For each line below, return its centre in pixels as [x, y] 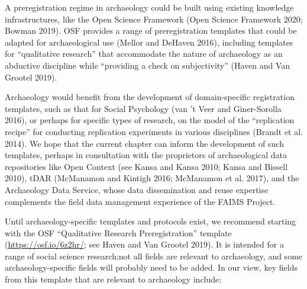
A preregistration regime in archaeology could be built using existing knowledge [149, 7]
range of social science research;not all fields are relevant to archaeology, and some [154, 256]
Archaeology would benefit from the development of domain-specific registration [150, 97]
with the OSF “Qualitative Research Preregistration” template [118, 232]
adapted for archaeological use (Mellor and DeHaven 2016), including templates [149, 42]
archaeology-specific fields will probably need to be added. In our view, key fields [151, 267]
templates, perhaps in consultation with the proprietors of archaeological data [146, 155]
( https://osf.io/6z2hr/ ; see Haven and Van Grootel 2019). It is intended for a [144, 244]
